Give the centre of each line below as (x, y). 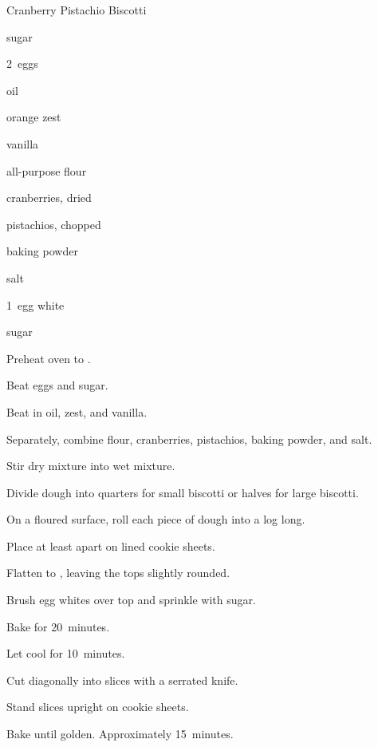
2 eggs (22, 63)
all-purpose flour (47, 170)
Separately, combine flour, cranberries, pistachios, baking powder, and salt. (189, 439)
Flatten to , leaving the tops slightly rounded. (118, 573)
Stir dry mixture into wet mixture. (91, 466)
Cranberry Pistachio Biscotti (77, 10)
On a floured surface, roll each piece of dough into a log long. (156, 519)
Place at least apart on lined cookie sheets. (111, 545)
